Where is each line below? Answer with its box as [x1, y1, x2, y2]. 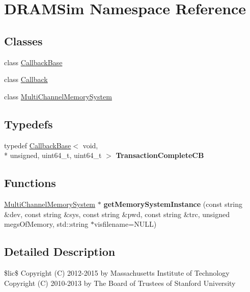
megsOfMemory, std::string [4, 219, 89, 229]
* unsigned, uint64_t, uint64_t [4, 150, 102, 161]
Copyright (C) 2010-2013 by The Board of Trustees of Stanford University [4, 277, 236, 288]
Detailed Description [4, 244, 116, 259]
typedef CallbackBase [4, 140, 71, 150]
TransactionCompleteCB [116, 150, 204, 161]
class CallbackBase [4, 57, 63, 67]
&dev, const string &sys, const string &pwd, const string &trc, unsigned [4, 208, 230, 219]
